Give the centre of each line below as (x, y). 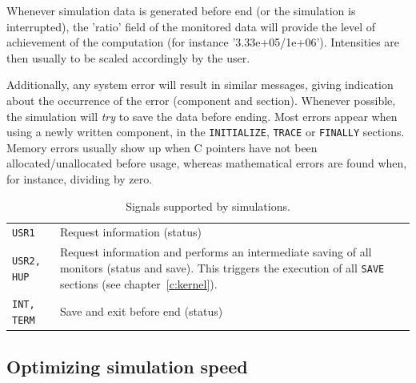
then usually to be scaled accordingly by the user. (128, 57)
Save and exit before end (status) (141, 311)
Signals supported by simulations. (208, 206)
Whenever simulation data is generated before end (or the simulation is (181, 10)
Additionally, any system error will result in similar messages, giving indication (200, 85)
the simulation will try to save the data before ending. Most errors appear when (202, 116)
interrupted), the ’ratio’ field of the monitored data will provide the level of (191, 26)
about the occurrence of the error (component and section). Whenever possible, (201, 100)
